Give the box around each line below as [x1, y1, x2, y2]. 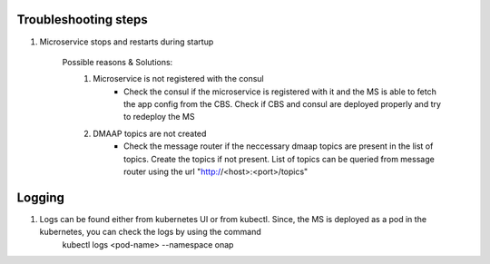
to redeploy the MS [123, 112, 195, 122]
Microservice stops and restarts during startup [39, 36, 214, 47]
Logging [16, 190, 65, 205]
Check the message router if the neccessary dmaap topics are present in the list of [123, 141, 434, 152]
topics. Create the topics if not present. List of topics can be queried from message [123, 153, 435, 164]
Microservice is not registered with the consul [93, 73, 264, 84]
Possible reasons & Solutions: [62, 56, 173, 67]
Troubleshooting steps [16, 12, 149, 27]
